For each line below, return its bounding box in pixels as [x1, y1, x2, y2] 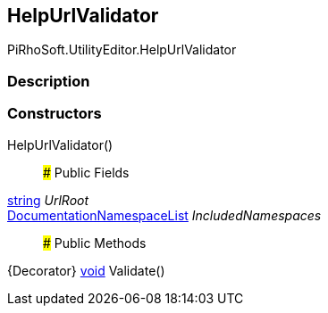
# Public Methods [43, 235, 147, 251]
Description [7, 71, 90, 90]
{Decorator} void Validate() [7, 262, 165, 278]
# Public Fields [43, 164, 130, 180]
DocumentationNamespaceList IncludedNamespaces [7, 207, 322, 223]
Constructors [7, 104, 102, 123]
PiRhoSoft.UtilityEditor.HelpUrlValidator [7, 42, 237, 58]
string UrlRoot [7, 192, 89, 208]
